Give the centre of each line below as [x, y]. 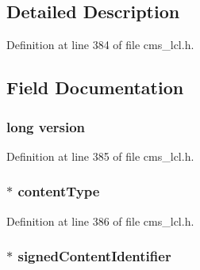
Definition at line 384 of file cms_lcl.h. [100, 45]
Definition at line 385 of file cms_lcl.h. [100, 156]
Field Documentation [95, 87]
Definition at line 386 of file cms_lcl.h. [100, 221]
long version [46, 126]
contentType [59, 191]
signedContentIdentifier [94, 256]
